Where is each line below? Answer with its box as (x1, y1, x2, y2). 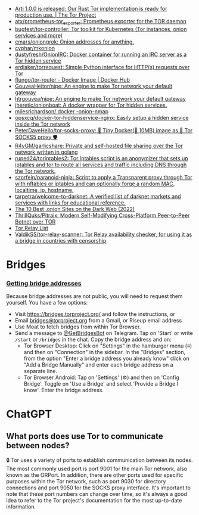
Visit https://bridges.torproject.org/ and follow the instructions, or (14, 311, 176, 318)
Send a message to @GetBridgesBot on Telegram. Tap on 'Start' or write (14, 330, 194, 337)
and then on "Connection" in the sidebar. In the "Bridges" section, (23, 349, 186, 356)
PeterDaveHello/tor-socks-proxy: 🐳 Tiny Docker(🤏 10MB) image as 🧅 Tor (14, 126, 193, 134)
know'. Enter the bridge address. (23, 387, 104, 394)
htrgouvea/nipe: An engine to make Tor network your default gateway (14, 95, 186, 102)
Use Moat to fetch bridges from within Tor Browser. (14, 323, 141, 330)
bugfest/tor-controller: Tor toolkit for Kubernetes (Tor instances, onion (14, 25, 187, 32)
